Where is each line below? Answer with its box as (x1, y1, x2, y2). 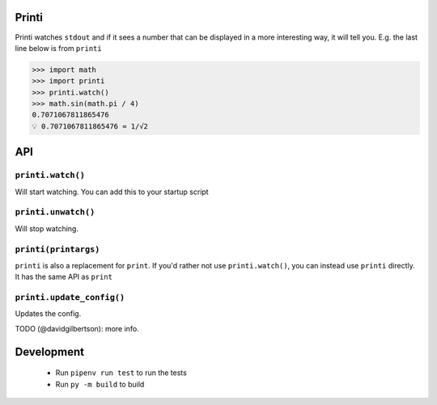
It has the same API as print (15, 272, 113, 282)
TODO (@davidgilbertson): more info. (15, 323, 139, 333)
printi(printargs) (15, 243, 100, 255)
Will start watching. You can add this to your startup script (15, 187, 210, 196)
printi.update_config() (15, 292, 125, 303)
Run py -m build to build (55, 379, 145, 389)
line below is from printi (15, 43, 102, 53)
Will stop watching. (15, 223, 78, 234)
